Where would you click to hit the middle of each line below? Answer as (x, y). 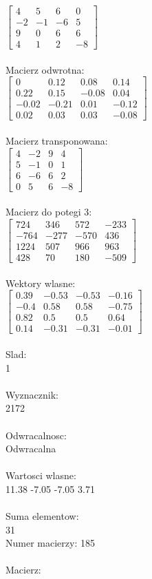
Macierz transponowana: (57, 141)
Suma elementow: (42, 516)
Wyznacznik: (32, 394)
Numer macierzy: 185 (50, 543)
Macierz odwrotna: (45, 69)
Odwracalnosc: (36, 435)
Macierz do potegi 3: (49, 212)
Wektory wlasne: (41, 283)
